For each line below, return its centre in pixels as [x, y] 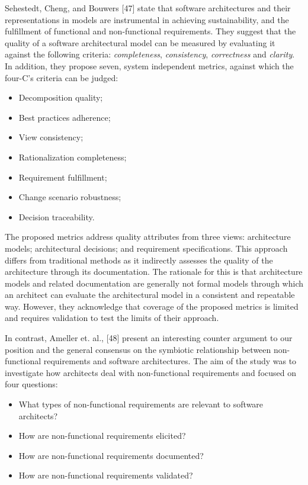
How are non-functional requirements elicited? [102, 436]
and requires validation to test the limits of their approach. [112, 318]
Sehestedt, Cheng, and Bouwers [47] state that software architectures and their [148, 8]
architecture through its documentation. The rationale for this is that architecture [154, 272]
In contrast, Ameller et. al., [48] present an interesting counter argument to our [149, 338]
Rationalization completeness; [73, 157]
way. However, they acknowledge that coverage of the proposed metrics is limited [152, 306]
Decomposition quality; [61, 97]
